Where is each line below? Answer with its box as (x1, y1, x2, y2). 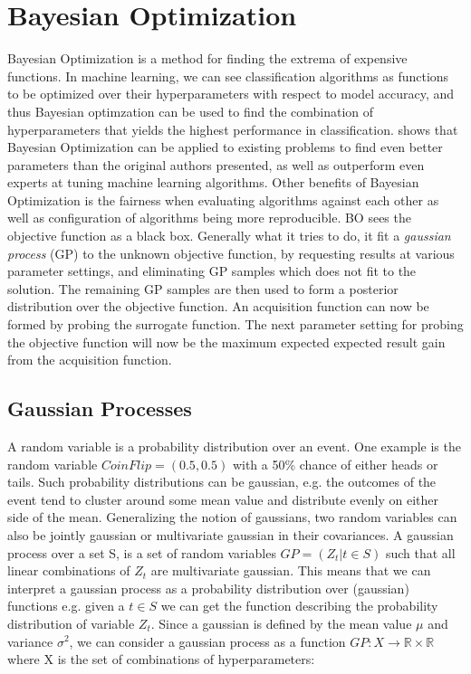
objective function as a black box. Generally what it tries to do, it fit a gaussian (7, 226, 451, 245)
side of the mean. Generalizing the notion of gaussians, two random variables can (7, 508, 457, 527)
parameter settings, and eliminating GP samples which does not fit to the (7, 261, 417, 280)
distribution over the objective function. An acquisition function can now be (7, 297, 429, 316)
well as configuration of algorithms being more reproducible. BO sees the (7, 208, 411, 227)
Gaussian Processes (7, 394, 192, 422)
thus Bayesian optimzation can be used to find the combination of (7, 101, 374, 120)
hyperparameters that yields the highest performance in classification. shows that (7, 119, 458, 138)
